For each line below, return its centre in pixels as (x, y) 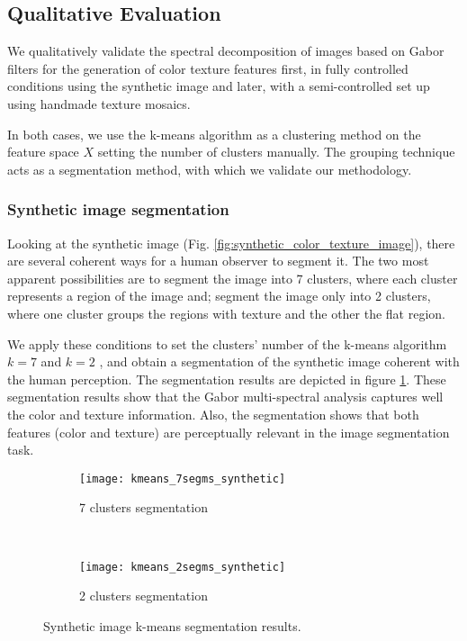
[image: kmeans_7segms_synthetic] (183, 478)
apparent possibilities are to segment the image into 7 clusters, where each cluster (233, 278)
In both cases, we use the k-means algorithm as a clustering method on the (214, 134)
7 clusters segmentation (144, 507)
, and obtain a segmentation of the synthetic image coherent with (279, 361)
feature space (43, 152)
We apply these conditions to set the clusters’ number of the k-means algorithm (227, 343)
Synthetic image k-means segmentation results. (172, 625)
